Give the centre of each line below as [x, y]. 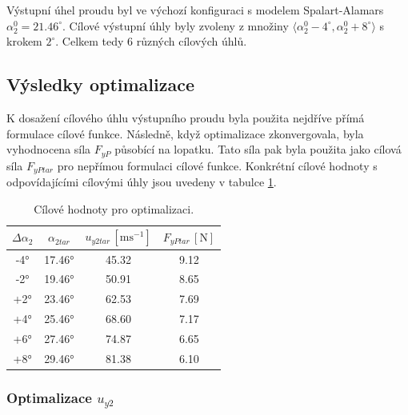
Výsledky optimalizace [101, 84]
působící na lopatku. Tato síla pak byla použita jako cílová [258, 149]
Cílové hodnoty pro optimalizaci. [114, 208]
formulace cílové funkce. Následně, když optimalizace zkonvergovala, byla [185, 133]
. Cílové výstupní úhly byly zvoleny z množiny [176, 25]
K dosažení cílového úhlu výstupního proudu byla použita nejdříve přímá [186, 117]
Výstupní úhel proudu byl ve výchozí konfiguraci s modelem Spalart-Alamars [195, 10]
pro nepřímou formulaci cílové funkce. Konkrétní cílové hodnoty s [217, 165]
